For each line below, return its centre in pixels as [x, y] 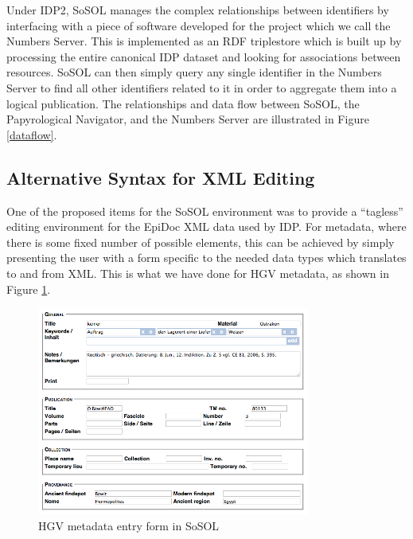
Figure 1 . [29, 289]
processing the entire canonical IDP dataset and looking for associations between [204, 56]
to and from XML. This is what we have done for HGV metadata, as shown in [198, 273]
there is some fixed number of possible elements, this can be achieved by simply [201, 242]
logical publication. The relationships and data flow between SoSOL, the [183, 103]
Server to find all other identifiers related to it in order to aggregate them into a [202, 87]
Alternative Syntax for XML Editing [161, 177]
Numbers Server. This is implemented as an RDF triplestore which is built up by [204, 41]
